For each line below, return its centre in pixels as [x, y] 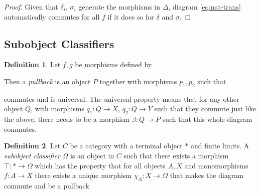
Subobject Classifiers [59, 43]
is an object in [92, 155]
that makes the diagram [207, 175]
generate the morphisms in [119, 7]
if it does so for [131, 16]
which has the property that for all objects [100, 165]
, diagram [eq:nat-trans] [205, 7]
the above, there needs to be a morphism [67, 119]
